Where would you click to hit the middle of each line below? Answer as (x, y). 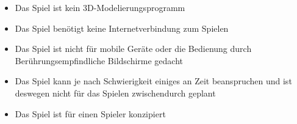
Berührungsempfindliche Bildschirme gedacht (99, 60)
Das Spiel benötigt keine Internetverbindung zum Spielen (122, 28)
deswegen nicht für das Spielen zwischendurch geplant (115, 93)
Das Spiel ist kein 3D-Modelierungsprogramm (100, 7)
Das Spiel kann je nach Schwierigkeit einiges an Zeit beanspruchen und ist (153, 81)
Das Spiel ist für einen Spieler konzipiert (90, 113)
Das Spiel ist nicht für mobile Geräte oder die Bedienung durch (133, 49)
